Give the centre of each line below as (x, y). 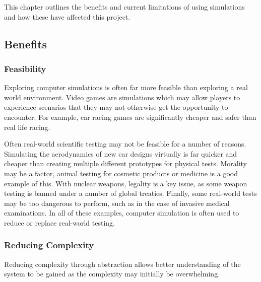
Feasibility (25, 68)
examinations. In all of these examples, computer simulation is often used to (122, 213)
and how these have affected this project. (67, 16)
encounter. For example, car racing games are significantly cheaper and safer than (130, 117)
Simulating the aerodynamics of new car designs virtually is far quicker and (121, 153)
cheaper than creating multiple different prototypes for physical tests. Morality (126, 163)
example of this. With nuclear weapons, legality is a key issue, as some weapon (126, 183)
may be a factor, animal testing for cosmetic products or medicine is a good (121, 173)
